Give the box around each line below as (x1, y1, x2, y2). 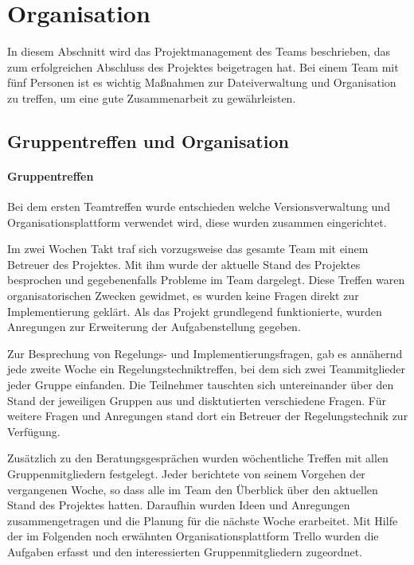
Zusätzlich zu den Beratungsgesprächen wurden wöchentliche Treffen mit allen (7, 450, 389, 466)
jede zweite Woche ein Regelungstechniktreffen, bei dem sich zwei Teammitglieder (7, 360, 406, 377)
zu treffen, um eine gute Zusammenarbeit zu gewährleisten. (7, 89, 296, 106)
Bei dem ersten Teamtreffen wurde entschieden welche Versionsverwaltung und (7, 198, 390, 215)
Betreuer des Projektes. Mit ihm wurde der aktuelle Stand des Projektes (7, 255, 361, 272)
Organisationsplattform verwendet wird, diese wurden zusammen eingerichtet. (7, 213, 387, 230)
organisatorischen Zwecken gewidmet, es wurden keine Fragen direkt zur (7, 287, 359, 304)
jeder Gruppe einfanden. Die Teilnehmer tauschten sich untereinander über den (7, 376, 394, 393)
